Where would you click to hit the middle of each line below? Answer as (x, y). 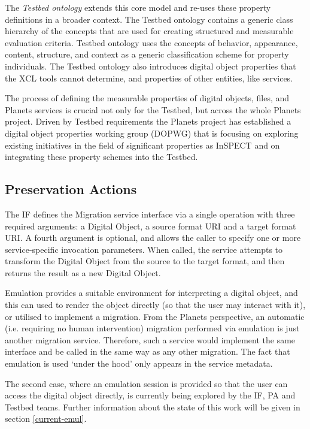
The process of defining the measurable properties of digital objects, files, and (147, 98)
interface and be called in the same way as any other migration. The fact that (148, 351)
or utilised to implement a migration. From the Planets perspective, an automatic (155, 316)
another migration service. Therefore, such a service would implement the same (150, 339)
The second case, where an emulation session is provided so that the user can (146, 383)
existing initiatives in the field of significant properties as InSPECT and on (142, 145)
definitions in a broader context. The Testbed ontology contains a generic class (149, 19)
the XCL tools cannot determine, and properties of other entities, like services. (149, 78)
